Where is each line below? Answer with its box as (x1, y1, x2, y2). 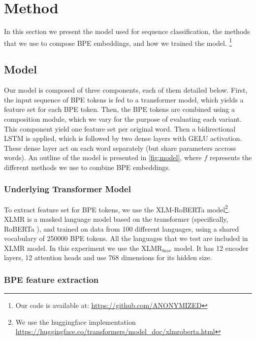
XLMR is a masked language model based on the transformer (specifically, (4, 213, 228, 224)
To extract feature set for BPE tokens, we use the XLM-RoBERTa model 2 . (4, 203, 230, 214)
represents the (209, 152, 252, 163)
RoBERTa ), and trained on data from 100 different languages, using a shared (4, 223, 239, 234)
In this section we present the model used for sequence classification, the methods (4, 26, 250, 36)
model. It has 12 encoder (174, 242, 249, 253)
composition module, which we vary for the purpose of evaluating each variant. (4, 113, 242, 124)
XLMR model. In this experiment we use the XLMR (4, 242, 162, 253)
